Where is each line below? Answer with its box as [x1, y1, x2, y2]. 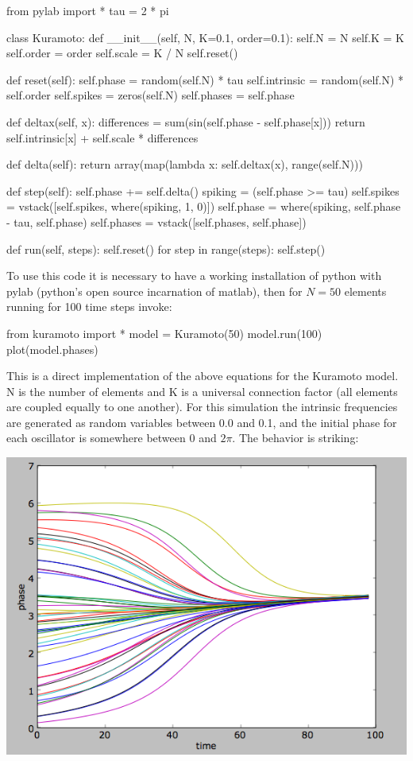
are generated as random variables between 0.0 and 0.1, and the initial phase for [6, 414, 397, 430]
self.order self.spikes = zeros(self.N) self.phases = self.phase [6, 87, 295, 103]
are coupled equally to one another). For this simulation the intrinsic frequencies [6, 398, 398, 415]
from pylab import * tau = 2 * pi [6, 2, 169, 18]
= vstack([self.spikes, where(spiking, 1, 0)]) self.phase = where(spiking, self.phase [6, 198, 401, 215]
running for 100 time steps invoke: [6, 298, 172, 315]
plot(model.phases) [6, 340, 98, 357]
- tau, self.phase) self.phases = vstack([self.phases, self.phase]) [6, 213, 307, 230]
